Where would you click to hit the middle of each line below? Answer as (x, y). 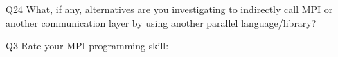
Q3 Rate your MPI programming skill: (87, 46)
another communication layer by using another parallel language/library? (161, 22)
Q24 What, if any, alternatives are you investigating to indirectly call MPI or (169, 9)
